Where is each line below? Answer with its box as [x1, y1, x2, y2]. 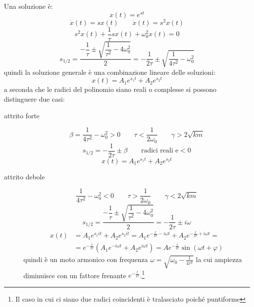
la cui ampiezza [196, 254, 242, 264]
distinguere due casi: [4, 93, 65, 104]
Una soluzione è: [4, 1, 53, 11]
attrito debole [4, 171, 45, 181]
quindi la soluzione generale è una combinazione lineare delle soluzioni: [4, 66, 215, 77]
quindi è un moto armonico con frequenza [23, 254, 148, 264]
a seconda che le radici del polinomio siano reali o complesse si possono [4, 84, 216, 94]
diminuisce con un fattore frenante [23, 270, 127, 280]
